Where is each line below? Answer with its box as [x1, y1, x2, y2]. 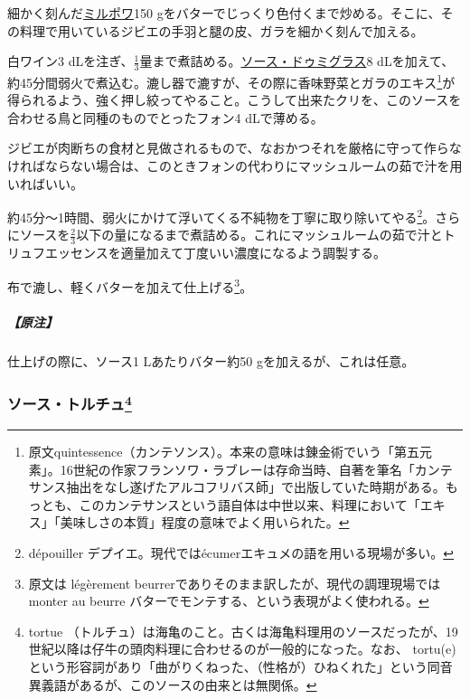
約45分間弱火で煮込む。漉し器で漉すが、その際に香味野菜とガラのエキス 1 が [7, 71, 456, 91]
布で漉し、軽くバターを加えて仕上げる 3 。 [7, 274, 253, 296]
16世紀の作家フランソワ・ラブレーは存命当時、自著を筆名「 [60, 459, 415, 478]
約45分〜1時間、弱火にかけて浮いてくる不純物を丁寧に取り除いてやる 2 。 [7, 205, 436, 226]
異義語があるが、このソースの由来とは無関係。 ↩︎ [28, 675, 317, 694]
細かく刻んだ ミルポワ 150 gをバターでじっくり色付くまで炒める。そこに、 [7, 4, 441, 22]
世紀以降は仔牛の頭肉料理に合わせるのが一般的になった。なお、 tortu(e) [28, 639, 456, 658]
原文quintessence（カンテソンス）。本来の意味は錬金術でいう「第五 [28, 441, 420, 460]
